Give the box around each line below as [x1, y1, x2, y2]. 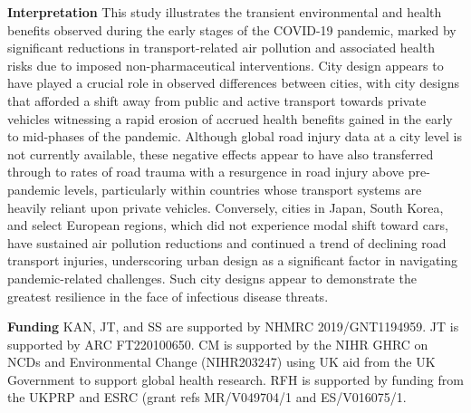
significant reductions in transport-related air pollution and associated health [7, 38, 435, 57]
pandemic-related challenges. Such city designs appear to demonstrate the [7, 268, 417, 287]
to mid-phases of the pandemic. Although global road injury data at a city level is [7, 127, 462, 146]
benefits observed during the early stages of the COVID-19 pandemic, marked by [7, 20, 457, 39]
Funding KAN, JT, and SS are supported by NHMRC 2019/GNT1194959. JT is [7, 317, 459, 336]
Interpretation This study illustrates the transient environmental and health [7, 3, 442, 21]
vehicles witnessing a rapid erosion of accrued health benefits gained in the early [7, 109, 453, 128]
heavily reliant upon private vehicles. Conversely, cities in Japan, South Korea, [7, 197, 444, 216]
